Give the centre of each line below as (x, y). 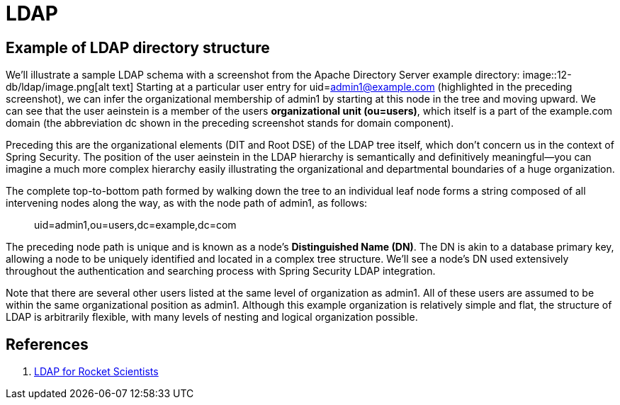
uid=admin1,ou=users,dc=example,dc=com (135, 225)
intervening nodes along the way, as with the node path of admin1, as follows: (187, 203)
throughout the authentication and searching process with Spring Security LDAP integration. (221, 271)
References (47, 344)
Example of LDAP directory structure (138, 47)
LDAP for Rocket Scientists (96, 372)
